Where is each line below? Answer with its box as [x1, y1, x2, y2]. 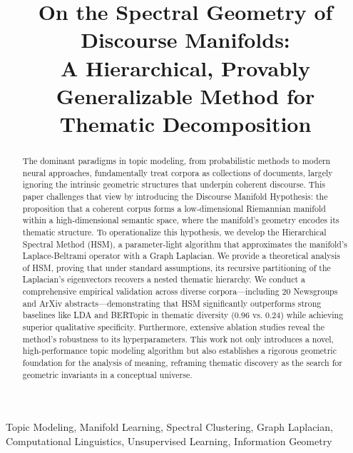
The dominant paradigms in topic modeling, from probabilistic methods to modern [22, 154, 331, 166]
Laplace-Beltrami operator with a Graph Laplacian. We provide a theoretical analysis [22, 250, 340, 262]
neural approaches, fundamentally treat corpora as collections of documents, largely [22, 166, 333, 178]
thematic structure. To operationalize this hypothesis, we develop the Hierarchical [22, 225, 327, 238]
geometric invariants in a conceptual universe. [22, 368, 193, 380]
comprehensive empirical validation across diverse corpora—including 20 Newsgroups [22, 285, 338, 297]
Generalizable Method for [56, 81, 315, 110]
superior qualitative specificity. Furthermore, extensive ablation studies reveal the [22, 321, 324, 333]
